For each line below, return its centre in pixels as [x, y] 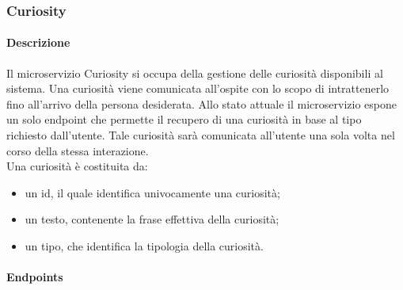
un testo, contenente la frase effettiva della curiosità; [152, 219]
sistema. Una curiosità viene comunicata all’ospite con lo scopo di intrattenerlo [198, 88]
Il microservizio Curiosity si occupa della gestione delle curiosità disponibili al [195, 72]
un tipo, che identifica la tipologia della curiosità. [144, 245]
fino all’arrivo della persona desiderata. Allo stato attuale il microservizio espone [201, 103]
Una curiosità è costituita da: [77, 166]
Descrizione [38, 42]
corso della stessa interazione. [78, 150]
